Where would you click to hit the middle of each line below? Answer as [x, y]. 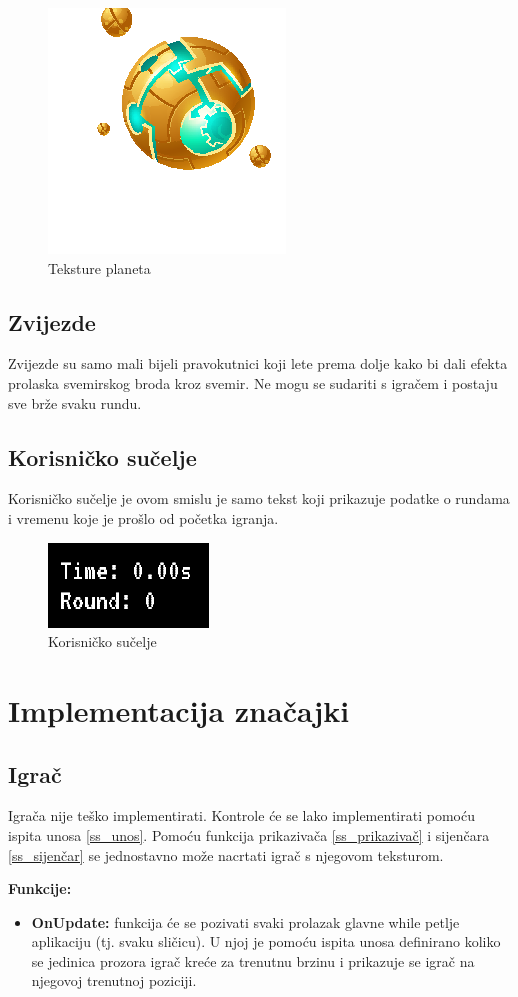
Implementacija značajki [179, 709]
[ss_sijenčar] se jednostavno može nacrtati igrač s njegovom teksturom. [226, 854]
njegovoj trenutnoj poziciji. [114, 980]
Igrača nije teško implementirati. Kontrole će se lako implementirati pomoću [241, 815]
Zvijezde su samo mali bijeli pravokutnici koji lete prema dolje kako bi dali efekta [258, 363]
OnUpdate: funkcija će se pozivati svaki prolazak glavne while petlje [245, 921]
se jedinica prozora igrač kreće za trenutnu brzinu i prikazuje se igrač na [253, 960]
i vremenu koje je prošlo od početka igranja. [143, 517]
